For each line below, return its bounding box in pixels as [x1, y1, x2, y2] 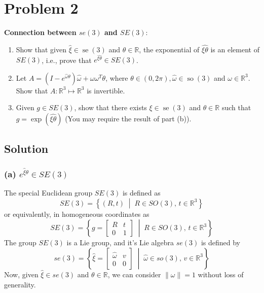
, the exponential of [139, 44, 200, 54]
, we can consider [107, 269, 161, 279]
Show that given [16, 44, 66, 54]
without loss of [198, 269, 244, 279]
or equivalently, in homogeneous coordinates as [4, 208, 149, 219]
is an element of [210, 44, 259, 54]
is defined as [122, 187, 161, 198]
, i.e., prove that [42, 54, 92, 65]
